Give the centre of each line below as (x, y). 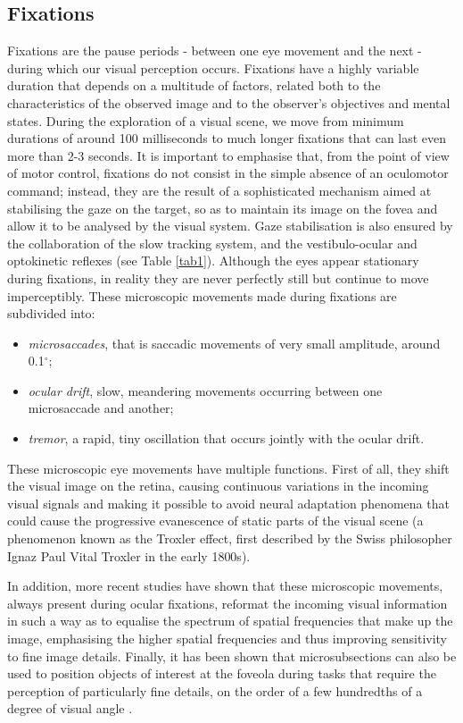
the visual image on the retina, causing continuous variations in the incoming (218, 486)
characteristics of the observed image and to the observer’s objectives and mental (229, 102)
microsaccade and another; (101, 408)
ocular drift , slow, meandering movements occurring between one (205, 390)
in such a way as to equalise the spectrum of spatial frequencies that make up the (230, 621)
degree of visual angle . (70, 708)
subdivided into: (51, 313)
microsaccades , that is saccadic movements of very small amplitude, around (234, 343)
